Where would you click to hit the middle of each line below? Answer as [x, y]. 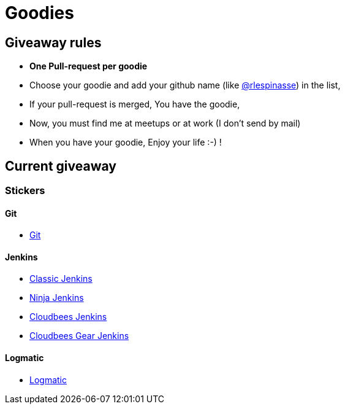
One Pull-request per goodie [89, 66]
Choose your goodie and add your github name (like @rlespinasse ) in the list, [185, 85]
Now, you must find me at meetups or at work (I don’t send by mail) [165, 123]
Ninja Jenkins [57, 298]
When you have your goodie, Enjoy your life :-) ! [126, 142]
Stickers [25, 191]
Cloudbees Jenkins [68, 317]
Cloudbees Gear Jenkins [79, 336]
